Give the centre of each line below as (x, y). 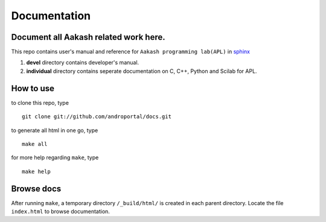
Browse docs (36, 189)
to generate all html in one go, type (55, 130)
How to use (33, 88)
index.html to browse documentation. (60, 211)
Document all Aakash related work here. (88, 37)
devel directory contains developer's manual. (83, 63)
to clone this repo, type (40, 103)
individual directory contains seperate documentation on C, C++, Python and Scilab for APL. (142, 71)
